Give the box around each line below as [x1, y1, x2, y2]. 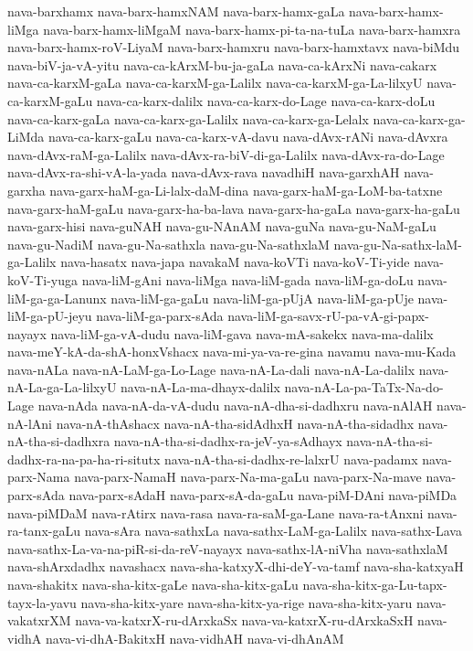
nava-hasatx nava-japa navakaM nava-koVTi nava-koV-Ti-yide [60, 252, 410, 272]
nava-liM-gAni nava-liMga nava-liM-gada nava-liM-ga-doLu [81, 270, 414, 289]
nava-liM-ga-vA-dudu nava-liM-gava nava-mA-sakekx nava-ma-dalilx [50, 324, 434, 343]
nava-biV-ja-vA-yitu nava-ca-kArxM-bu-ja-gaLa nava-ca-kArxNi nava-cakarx [7, 55, 437, 74]
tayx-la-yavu [7, 592, 77, 612]
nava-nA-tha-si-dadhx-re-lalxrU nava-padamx [164, 449, 418, 468]
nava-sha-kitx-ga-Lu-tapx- [302, 575, 447, 593]
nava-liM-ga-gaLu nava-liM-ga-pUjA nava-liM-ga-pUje [110, 288, 414, 307]
